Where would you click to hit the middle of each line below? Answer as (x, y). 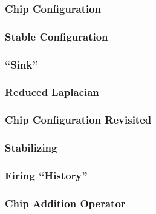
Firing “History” (46, 175)
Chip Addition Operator (65, 203)
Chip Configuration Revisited (78, 120)
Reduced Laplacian (52, 92)
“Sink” (21, 64)
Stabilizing (31, 148)
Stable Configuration (57, 36)
